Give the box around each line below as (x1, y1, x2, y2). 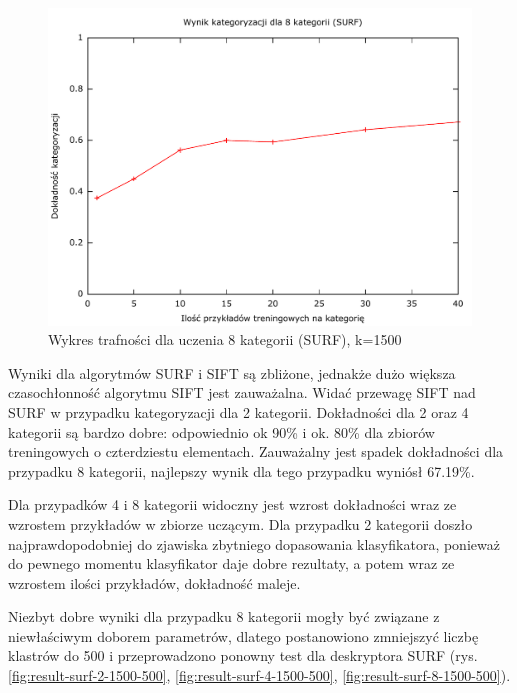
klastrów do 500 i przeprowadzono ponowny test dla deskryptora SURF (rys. (8, 645, 478, 666)
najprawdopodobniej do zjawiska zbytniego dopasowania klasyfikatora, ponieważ (8, 533, 500, 554)
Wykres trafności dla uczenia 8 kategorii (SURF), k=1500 (48, 329, 402, 350)
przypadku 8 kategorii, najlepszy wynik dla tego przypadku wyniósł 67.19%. (8, 460, 475, 481)
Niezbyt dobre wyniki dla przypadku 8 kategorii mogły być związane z (8, 606, 440, 627)
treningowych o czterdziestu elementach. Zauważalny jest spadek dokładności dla (8, 441, 504, 462)
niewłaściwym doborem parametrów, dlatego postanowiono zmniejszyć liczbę (8, 625, 479, 646)
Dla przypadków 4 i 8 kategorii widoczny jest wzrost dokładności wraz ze (8, 494, 457, 515)
